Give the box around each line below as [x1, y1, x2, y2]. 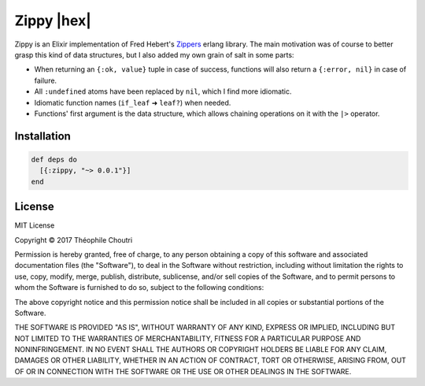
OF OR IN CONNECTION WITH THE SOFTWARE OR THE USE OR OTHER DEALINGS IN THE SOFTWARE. [14, 366, 352, 376]
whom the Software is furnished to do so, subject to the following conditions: [14, 283, 264, 292]
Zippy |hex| [14, 12, 92, 29]
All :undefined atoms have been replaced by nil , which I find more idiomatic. [34, 87, 292, 96]
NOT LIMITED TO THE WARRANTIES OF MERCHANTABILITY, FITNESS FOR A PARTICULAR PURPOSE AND [14, 333, 361, 343]
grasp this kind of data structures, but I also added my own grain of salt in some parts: [14, 50, 294, 59]
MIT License [14, 221, 55, 230]
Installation [14, 129, 71, 143]
